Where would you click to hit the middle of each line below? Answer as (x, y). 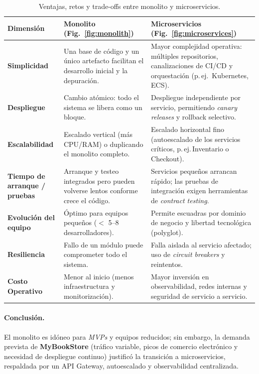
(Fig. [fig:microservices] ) (194, 33)
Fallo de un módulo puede (103, 244)
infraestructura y (89, 286)
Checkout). (168, 159)
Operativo (25, 291)
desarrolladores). (89, 232)
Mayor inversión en (180, 276)
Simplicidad (28, 65)
